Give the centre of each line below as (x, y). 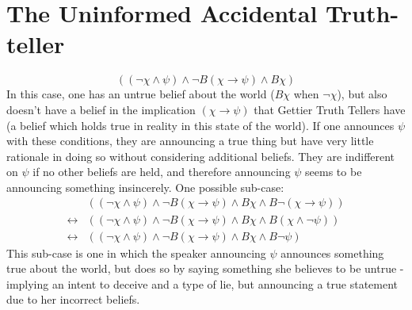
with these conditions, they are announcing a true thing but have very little (190, 141)
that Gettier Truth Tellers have (330, 109)
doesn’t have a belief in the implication (101, 109)
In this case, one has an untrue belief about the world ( (141, 94)
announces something (332, 253)
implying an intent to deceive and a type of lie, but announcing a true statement (202, 283)
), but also (362, 94)
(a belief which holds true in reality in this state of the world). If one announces (200, 125)
